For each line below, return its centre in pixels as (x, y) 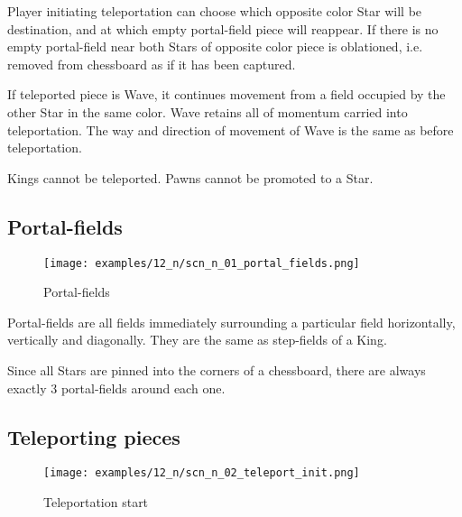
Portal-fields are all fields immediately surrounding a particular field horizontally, (231, 322)
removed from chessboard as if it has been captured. (152, 64)
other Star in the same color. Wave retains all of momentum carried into (208, 111)
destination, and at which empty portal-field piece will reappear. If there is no (223, 28)
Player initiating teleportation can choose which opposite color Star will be (215, 11)
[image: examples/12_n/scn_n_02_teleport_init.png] (202, 473)
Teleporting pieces (94, 436)
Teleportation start (96, 502)
